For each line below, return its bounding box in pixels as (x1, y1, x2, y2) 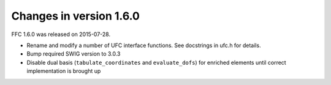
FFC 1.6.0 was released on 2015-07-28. (11, 31, 110, 38)
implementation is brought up (26, 67, 101, 75)
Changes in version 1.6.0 (11, 9, 140, 23)
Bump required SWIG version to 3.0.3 (26, 50, 121, 57)
